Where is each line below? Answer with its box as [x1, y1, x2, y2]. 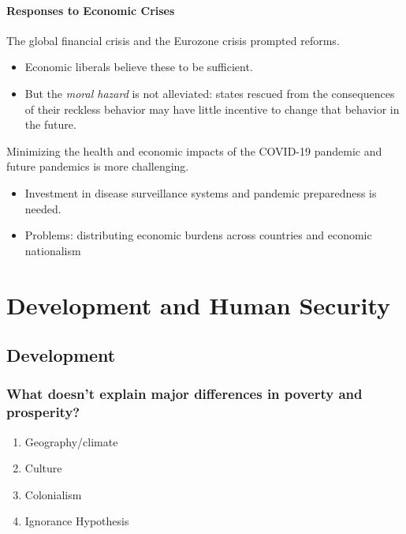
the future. [24, 116, 76, 133]
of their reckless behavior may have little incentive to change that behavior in [24, 100, 400, 117]
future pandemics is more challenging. [6, 158, 189, 175]
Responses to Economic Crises [6, 2, 175, 18]
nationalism [24, 242, 81, 258]
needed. [24, 200, 61, 216]
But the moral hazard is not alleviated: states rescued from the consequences [24, 85, 395, 101]
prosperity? [6, 402, 80, 422]
